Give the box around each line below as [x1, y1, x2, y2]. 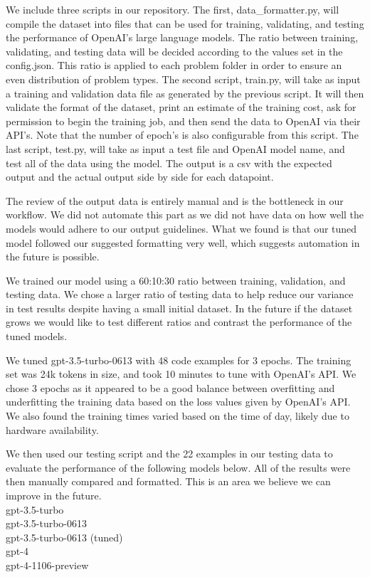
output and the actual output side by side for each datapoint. [6, 169, 274, 184]
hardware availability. [6, 422, 99, 437]
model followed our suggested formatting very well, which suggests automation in [6, 235, 360, 250]
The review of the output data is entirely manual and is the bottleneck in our [6, 193, 344, 208]
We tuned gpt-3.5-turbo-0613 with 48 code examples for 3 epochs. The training [6, 352, 351, 367]
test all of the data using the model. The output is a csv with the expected [6, 155, 332, 170]
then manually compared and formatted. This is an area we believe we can [6, 474, 331, 489]
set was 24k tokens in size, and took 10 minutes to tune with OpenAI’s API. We [6, 366, 356, 381]
